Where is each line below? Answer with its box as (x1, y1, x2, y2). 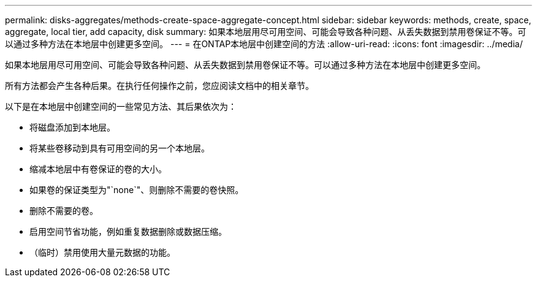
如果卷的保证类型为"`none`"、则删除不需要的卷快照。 (29, 185, 244, 195)
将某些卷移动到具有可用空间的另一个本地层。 (29, 143, 210, 153)
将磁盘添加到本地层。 (29, 122, 115, 132)
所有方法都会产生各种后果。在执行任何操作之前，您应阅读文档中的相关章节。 (5, 80, 314, 91)
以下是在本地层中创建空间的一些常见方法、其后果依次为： (5, 101, 237, 112)
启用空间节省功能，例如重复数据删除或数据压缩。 (29, 226, 227, 237)
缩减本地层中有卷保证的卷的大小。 (29, 164, 167, 174)
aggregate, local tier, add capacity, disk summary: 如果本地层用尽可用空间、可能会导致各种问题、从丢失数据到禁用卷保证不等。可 (5, 26, 527, 37)
